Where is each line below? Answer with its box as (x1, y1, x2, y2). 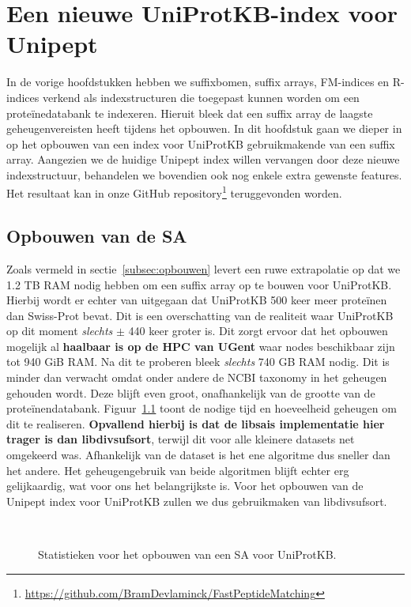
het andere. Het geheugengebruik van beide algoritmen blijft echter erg (6, 462, 349, 478)
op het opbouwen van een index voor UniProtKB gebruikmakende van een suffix (6, 135, 395, 152)
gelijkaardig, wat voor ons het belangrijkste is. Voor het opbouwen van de (6, 477, 364, 494)
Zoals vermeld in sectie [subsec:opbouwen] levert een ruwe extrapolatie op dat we (6, 260, 401, 277)
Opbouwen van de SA (6, 224, 187, 248)
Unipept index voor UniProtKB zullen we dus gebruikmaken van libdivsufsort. (6, 492, 387, 509)
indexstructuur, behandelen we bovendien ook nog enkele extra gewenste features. (6, 166, 402, 183)
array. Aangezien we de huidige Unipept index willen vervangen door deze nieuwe (6, 151, 400, 168)
